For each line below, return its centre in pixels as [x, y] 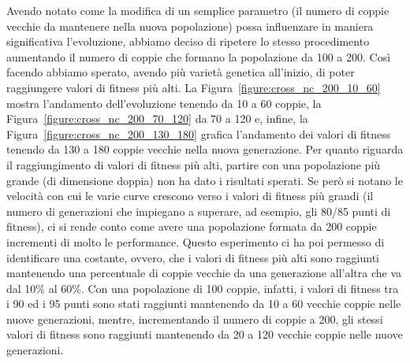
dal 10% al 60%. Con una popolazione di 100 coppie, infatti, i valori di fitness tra [203, 288]
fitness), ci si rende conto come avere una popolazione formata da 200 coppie [192, 226]
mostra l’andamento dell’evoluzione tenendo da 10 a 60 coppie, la [164, 103]
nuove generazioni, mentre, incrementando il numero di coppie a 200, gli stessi [195, 319]
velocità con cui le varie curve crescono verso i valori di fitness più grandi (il [190, 196]
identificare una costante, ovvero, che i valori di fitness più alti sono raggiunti [193, 257]
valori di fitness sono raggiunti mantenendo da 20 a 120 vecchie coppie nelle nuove [205, 334]
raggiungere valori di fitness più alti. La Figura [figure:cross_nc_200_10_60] [194, 87]
